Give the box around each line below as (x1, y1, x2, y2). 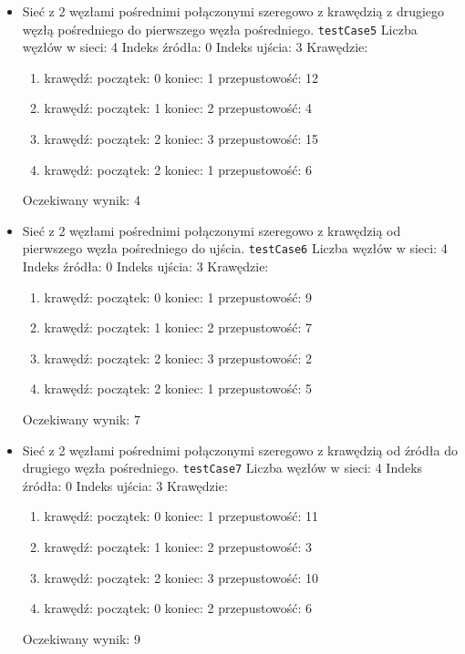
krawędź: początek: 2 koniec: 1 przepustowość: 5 (44, 379, 313, 398)
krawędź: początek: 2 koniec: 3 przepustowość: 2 (44, 348, 313, 367)
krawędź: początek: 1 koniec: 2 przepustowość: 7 (44, 318, 313, 337)
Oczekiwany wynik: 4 (22, 190, 140, 209)
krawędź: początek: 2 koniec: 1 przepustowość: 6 (44, 159, 313, 179)
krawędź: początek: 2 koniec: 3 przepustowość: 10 (44, 567, 319, 587)
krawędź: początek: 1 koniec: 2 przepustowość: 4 (44, 98, 313, 118)
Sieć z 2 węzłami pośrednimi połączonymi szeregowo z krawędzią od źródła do (22, 440, 458, 459)
